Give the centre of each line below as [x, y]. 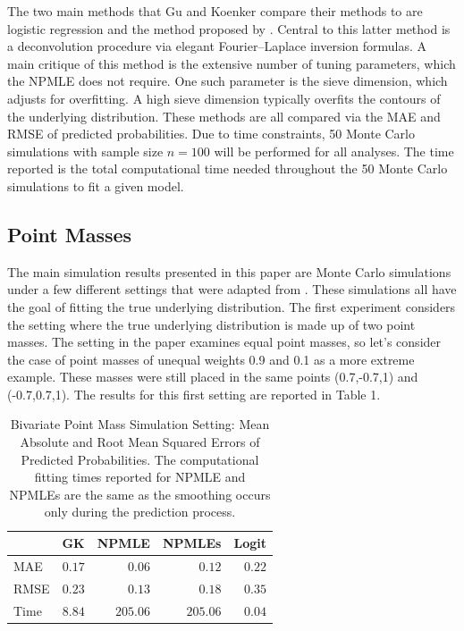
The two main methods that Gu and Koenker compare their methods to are [215, 11]
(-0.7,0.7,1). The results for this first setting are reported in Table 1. [194, 394]
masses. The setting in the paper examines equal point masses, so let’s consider [224, 342]
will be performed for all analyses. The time [334, 151]
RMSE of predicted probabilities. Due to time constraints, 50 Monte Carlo [211, 134]
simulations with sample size [85, 151]
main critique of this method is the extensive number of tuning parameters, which [232, 63]
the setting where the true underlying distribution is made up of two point [211, 324]
